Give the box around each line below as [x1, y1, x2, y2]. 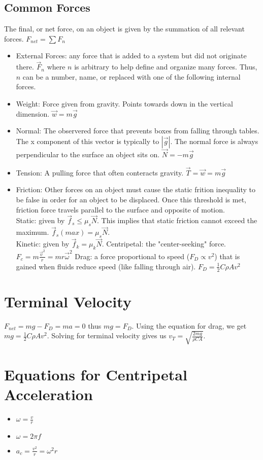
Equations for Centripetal [4, 364, 187, 384]
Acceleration [4, 384, 93, 405]
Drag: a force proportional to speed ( [75, 251, 190, 261]
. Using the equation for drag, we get [131, 320, 247, 331]
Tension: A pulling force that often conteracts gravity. [16, 167, 184, 178]
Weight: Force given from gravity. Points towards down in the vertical [16, 98, 233, 109]
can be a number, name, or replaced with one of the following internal [22, 71, 241, 82]
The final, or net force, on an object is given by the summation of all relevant [4, 23, 245, 34]
